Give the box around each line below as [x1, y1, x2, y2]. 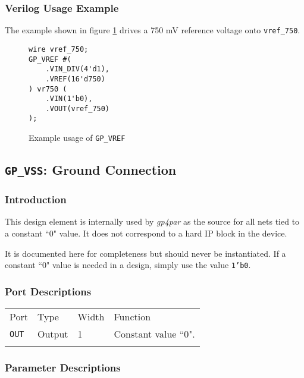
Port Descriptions [5, 283, 92, 298]
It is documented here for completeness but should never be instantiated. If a [5, 247, 286, 259]
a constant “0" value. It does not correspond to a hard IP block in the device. [5, 226, 287, 239]
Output [37, 327, 68, 341]
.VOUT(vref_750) [45, 104, 110, 113]
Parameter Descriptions [5, 360, 121, 374]
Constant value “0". [114, 327, 195, 341]
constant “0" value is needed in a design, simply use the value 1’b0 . [5, 259, 251, 271]
